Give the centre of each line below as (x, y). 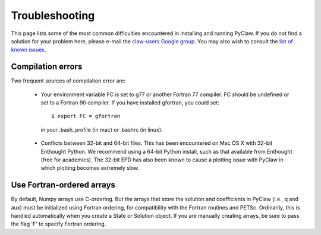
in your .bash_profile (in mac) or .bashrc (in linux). (102, 129)
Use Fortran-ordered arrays (63, 185)
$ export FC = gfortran (86, 116)
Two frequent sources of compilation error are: (68, 81)
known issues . (29, 50)
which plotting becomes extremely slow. (90, 168)
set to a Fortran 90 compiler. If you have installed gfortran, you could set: (130, 103)
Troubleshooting (53, 15)
